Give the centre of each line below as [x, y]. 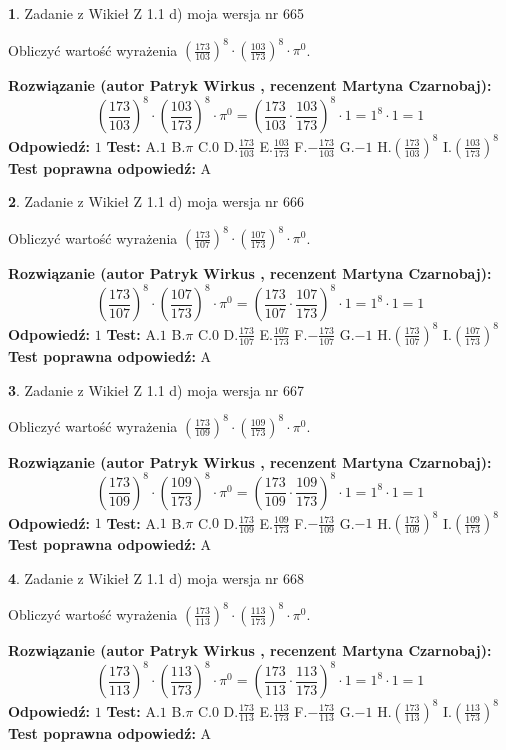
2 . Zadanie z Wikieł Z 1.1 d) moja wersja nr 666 [156, 201]
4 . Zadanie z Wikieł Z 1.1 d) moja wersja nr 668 [156, 577]
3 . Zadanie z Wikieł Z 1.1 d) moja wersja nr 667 [156, 389]
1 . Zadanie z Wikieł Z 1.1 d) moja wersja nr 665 [156, 13]
